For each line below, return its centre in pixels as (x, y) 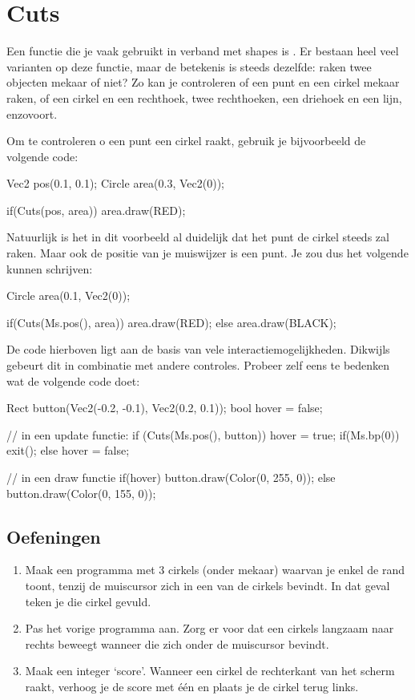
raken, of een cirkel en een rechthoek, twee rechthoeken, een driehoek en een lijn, (204, 97)
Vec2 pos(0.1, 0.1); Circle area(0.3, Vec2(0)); (115, 183)
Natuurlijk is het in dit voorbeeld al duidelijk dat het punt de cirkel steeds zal (198, 237)
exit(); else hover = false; (68, 450)
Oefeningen (54, 536)
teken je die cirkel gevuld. (88, 601)
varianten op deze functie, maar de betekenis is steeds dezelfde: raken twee (189, 66)
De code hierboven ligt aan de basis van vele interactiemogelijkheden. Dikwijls (198, 349)
